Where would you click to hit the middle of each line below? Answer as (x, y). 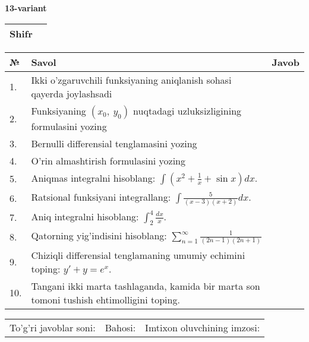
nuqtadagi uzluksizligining (187, 110)
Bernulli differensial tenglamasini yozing (114, 143)
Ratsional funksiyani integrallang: (101, 197)
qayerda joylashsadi (72, 93)
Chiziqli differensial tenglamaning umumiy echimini (138, 255)
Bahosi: (120, 327)
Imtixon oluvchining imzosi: (203, 327)
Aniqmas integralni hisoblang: (93, 178)
